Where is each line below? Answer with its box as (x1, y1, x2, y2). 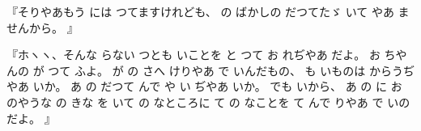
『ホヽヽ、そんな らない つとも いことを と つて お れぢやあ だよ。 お (6, 46, 381, 63)
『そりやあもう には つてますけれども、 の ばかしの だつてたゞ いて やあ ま (6, 3, 410, 19)
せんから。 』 (6, 19, 79, 36)
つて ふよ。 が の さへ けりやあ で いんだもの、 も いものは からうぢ (48, 61, 415, 78)
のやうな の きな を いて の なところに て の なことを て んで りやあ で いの (6, 93, 410, 110)
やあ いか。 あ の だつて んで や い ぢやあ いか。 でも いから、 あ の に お (6, 78, 402, 95)
